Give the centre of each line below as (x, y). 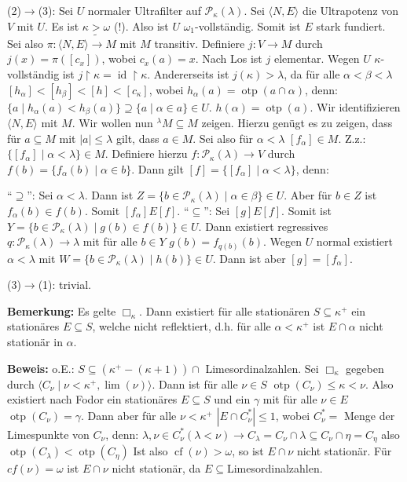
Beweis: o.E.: (41, 368)
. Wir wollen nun (112, 122)
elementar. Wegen (317, 58)
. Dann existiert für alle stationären (225, 310)
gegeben (365, 368)
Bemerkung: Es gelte (62, 310)
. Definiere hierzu (146, 153)
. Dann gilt (158, 168)
